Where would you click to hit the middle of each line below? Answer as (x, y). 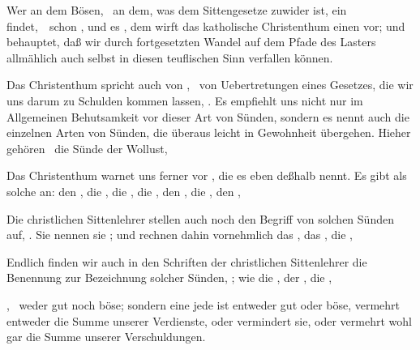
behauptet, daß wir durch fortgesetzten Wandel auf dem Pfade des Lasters (191, 42)
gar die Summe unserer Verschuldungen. (106, 337)
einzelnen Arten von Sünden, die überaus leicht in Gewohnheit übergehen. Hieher (209, 132)
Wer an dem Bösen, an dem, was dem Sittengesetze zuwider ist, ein (177, 10)
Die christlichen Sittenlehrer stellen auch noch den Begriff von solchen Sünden (200, 218)
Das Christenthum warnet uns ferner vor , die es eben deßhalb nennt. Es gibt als (207, 175)
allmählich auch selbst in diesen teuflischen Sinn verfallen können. (170, 57)
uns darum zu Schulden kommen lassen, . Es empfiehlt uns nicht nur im (185, 100)
